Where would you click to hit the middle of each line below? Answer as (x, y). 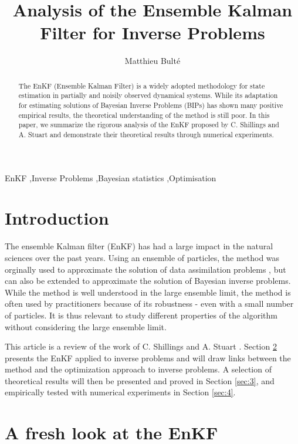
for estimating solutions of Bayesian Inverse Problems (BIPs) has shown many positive (151, 105)
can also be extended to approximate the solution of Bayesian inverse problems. (148, 281)
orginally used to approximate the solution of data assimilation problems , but (145, 269)
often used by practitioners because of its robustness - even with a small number (149, 304)
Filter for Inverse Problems (153, 33)
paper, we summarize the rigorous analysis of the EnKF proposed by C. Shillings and (149, 125)
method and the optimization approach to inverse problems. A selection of (138, 369)
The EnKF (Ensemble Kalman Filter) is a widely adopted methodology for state (142, 85)
